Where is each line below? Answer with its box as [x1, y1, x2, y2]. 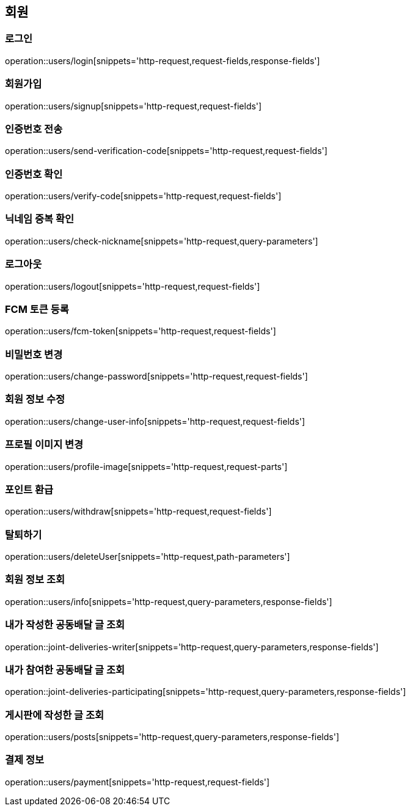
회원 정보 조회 [5, 573, 65, 586]
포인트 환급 [5, 483, 54, 496]
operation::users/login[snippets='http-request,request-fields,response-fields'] [5, 55, 320, 66]
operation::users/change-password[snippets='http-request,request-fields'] [5, 371, 308, 382]
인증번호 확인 [5, 167, 63, 180]
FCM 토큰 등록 [5, 303, 69, 315]
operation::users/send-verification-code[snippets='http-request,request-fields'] [5, 145, 328, 156]
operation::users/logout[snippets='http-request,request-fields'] [5, 281, 260, 292]
